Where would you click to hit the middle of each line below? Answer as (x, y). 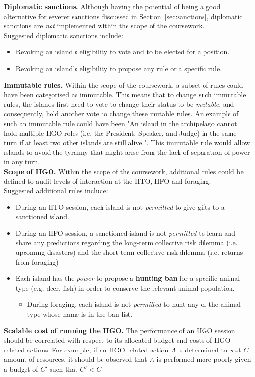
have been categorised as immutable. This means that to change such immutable (125, 94)
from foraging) (37, 262)
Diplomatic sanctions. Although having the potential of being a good (112, 6)
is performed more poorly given (204, 359)
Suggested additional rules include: (56, 190)
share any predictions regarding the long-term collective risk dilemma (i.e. (127, 242)
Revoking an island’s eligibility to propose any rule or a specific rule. (119, 68)
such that (64, 369)
